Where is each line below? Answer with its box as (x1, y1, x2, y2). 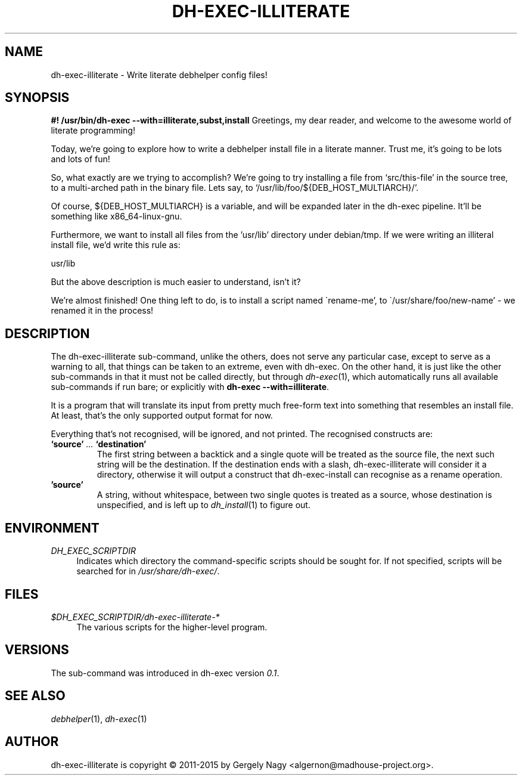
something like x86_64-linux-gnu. (51, 211, 182, 222)
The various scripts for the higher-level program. (76, 621, 268, 632)
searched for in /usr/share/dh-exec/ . (76, 566, 220, 577)
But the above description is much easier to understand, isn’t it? (51, 277, 301, 287)
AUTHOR (5, 734, 59, 750)
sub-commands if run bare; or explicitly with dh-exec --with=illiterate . (51, 382, 330, 392)
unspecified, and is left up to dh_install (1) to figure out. (97, 500, 310, 510)
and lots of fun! (51, 154, 110, 165)
